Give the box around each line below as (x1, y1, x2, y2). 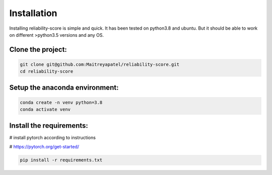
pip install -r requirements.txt (20, 157, 103, 163)
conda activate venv (20, 107, 71, 113)
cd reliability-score (20, 68, 74, 74)
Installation (9, 8, 57, 19)
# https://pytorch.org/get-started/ (9, 144, 80, 150)
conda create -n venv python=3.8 (20, 100, 103, 105)
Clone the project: (9, 45, 67, 54)
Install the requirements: (9, 121, 88, 130)
